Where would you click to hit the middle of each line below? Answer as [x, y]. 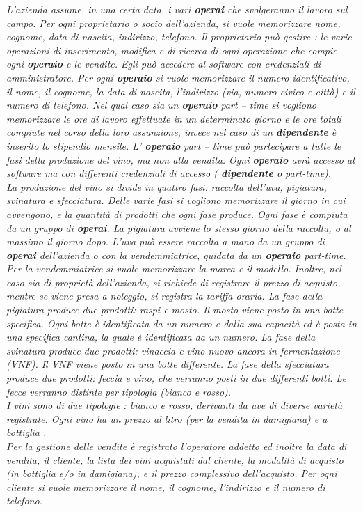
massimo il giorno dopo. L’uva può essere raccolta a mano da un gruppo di [166, 241]
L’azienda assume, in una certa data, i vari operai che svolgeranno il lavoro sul [177, 9]
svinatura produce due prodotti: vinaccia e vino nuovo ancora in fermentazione [173, 350]
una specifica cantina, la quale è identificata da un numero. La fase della [161, 337]
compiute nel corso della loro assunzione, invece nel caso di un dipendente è [171, 132]
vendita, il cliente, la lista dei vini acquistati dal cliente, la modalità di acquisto [175, 459]
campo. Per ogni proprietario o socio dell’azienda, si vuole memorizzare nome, [174, 23]
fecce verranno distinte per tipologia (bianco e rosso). [119, 391]
